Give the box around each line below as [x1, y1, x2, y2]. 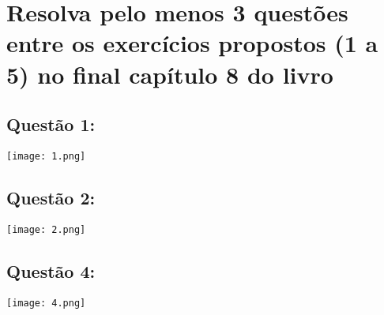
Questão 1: [6, 112, 96, 137]
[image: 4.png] [6, 297, 86, 309]
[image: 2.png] [6, 223, 86, 235]
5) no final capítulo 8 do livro [6, 58, 333, 90]
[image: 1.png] [6, 150, 86, 162]
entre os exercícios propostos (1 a [6, 27, 378, 59]
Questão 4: [6, 258, 96, 283]
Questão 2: [6, 186, 96, 209]
